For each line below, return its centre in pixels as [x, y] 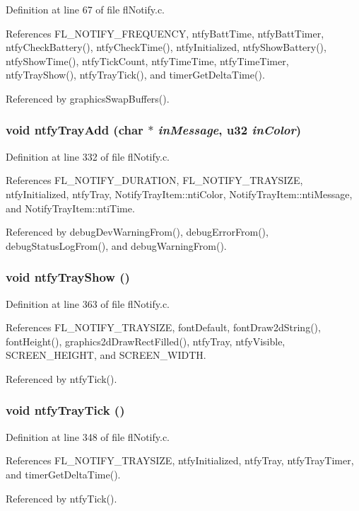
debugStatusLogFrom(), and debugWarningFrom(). [116, 245]
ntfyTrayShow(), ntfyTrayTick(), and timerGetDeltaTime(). [135, 75]
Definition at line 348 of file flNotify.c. [88, 436]
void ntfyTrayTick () [65, 410]
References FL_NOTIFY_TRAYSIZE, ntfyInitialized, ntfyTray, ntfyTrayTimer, [180, 460]
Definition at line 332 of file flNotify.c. [88, 156]
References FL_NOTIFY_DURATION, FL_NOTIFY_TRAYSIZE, [154, 180]
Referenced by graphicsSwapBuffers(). [88, 98]
